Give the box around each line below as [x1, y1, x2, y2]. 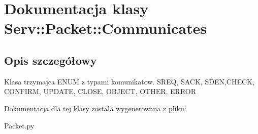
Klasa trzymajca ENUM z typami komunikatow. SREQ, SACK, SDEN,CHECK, [4, 76, 254, 86]
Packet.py [4, 120, 35, 130]
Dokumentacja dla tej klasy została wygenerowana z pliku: [4, 103, 186, 113]
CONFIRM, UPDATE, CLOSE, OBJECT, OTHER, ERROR [4, 86, 197, 97]
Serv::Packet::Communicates [4, 18, 207, 38]
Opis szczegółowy [4, 52, 97, 68]
